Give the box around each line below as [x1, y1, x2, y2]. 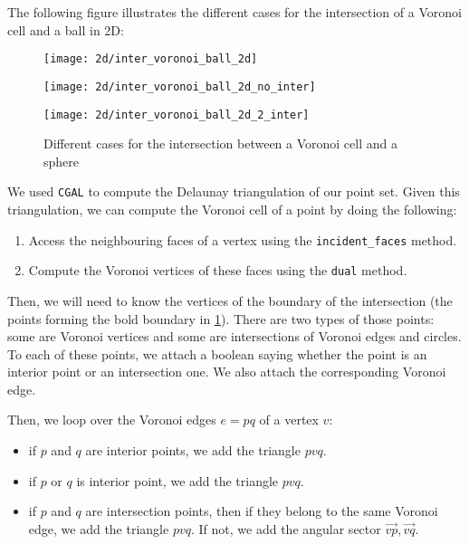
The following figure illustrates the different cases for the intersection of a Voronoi [7, 3, 462, 21]
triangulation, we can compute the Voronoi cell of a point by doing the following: [7, 200, 457, 218]
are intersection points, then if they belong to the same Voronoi [85, 501, 438, 520]
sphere [43, 151, 80, 170]
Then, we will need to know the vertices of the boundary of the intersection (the [7, 291, 453, 310]
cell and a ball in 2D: [7, 20, 124, 39]
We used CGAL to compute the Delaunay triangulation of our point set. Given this [7, 182, 460, 201]
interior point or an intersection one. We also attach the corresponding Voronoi [7, 362, 446, 381]
